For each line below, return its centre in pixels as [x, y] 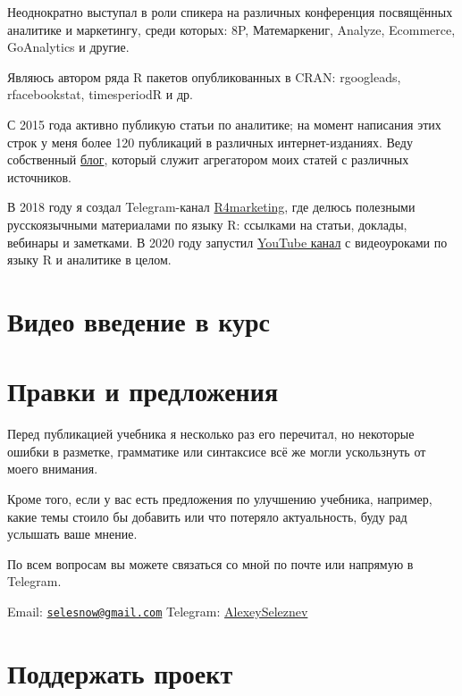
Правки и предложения [143, 391]
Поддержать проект [120, 672]
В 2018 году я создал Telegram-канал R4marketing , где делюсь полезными [211, 207]
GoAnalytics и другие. [68, 47]
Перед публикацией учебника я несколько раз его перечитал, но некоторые [211, 434]
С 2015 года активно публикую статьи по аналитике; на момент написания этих [224, 124]
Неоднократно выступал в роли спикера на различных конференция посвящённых [230, 12]
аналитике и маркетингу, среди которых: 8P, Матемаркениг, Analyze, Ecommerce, [231, 29]
